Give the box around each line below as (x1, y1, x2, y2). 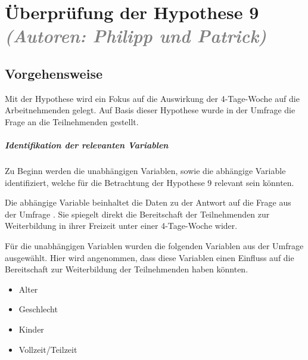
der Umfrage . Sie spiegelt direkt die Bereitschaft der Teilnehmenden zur (5, 207, 270, 220)
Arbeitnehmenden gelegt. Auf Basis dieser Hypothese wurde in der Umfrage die (5, 104, 295, 116)
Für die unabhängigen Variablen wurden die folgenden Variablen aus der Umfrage (5, 240, 304, 252)
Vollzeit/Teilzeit (18, 343, 77, 355)
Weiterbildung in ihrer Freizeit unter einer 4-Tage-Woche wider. (5, 219, 238, 232)
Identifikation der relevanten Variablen (5, 139, 169, 151)
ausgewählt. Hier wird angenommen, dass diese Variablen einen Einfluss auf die (5, 251, 294, 263)
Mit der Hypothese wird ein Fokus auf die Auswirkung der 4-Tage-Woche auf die (5, 92, 300, 104)
